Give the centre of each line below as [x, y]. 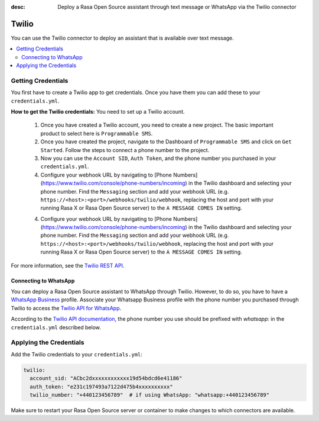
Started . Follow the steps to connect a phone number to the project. [125, 150]
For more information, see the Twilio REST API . [68, 265]
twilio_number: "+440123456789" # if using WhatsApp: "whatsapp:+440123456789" [150, 395]
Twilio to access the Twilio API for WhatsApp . [66, 308]
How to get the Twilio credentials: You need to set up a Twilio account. [98, 112]
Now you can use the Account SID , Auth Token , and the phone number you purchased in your [158, 158]
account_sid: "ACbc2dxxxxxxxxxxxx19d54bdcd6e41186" [106, 378]
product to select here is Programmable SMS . [97, 133]
